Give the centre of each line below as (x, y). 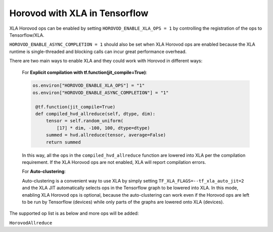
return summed (63, 142)
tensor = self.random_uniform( (85, 121)
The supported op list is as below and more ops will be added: (74, 213)
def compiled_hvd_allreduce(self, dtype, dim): (96, 114)
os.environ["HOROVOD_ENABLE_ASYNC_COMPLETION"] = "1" (101, 93)
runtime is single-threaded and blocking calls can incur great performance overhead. (98, 51)
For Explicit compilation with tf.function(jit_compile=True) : (85, 72)
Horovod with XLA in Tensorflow (79, 13)
